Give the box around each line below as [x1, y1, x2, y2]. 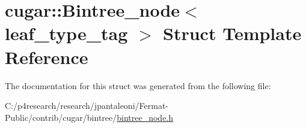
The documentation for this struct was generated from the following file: [5, 79, 271, 92]
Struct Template [163, 21, 302, 45]
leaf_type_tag [5, 21, 128, 45]
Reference [5, 44, 88, 69]
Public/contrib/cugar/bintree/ [5, 111, 117, 123]
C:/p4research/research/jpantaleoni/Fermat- [5, 99, 168, 112]
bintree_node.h [117, 111, 174, 123]
